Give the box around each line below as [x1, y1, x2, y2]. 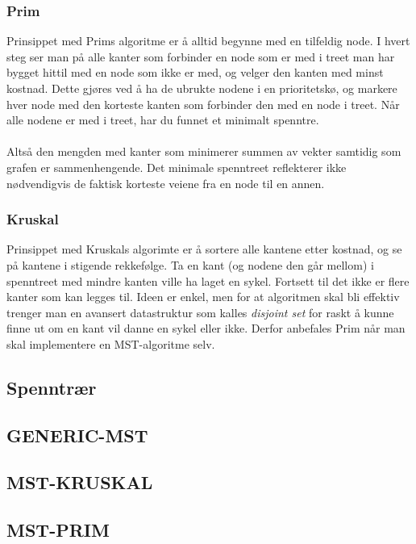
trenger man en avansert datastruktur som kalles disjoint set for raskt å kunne [6, 303, 394, 320]
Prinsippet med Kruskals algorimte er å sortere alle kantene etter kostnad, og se [6, 241, 402, 257]
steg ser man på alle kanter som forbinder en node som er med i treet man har [6, 48, 395, 65]
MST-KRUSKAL [6, 470, 153, 495]
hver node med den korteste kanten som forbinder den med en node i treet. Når [6, 95, 400, 112]
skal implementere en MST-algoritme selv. [6, 335, 215, 352]
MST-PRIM [6, 517, 110, 542]
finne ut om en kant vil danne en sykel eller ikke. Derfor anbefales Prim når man [6, 320, 406, 337]
